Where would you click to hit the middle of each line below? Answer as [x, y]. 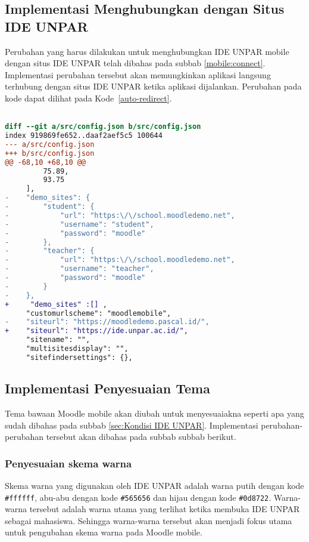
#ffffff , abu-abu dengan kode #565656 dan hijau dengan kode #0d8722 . [138, 497]
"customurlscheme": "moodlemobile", [99, 313]
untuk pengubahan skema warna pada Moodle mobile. [104, 532]
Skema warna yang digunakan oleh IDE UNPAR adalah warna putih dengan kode [154, 486]
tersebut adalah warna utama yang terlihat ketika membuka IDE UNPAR [165, 509]
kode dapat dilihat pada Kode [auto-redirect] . [88, 98]
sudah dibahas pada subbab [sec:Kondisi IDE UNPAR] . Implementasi [132, 425]
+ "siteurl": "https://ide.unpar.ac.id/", [96, 331]
